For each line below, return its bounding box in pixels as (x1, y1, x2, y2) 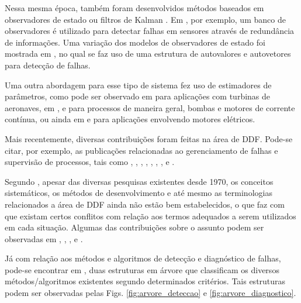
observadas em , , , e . (5, 232, 83, 245)
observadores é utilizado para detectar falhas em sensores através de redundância (5, 25, 295, 37)
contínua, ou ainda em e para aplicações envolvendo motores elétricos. (5, 113, 255, 125)
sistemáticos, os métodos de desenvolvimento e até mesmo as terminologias (5, 187, 272, 199)
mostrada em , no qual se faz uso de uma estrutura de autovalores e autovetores (5, 47, 291, 60)
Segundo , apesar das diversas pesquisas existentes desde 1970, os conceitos (5, 175, 274, 187)
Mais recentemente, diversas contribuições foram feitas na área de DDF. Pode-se (5, 132, 293, 144)
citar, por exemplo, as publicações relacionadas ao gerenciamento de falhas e (5, 144, 278, 156)
